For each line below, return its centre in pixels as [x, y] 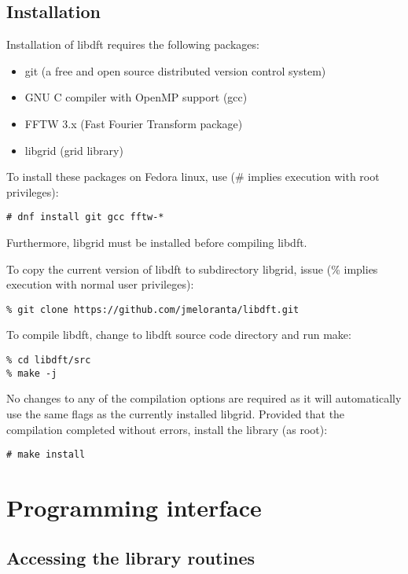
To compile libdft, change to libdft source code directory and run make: [179, 335]
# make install [46, 455]
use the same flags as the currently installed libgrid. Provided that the [176, 413]
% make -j [32, 373]
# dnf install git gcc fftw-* [85, 217]
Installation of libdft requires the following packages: [133, 44]
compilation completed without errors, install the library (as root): [167, 429]
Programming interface [134, 507]
